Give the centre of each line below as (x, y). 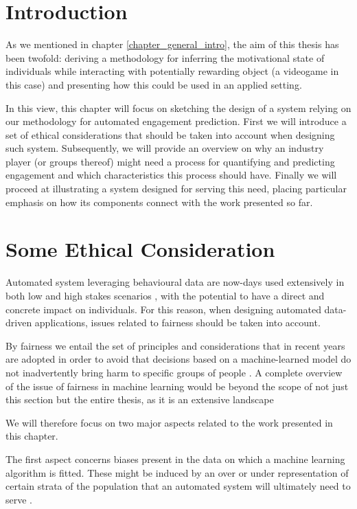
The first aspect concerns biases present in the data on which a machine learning (175, 459)
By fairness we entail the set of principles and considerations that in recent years (175, 345)
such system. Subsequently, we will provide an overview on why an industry (165, 148)
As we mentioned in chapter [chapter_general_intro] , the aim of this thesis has (172, 44)
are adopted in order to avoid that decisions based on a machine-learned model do (178, 359)
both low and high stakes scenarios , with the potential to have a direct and (165, 295)
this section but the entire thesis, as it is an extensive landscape (140, 399)
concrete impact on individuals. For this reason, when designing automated (163, 309)
